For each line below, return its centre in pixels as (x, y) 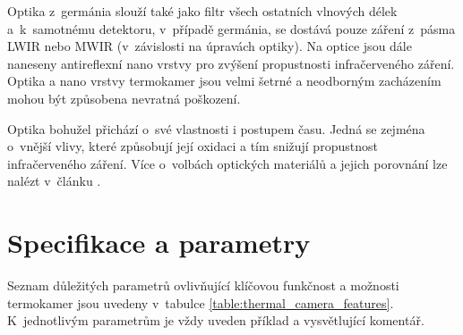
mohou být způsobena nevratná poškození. (124, 98)
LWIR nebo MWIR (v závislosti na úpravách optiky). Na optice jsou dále (210, 46)
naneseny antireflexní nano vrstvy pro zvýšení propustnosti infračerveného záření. (231, 63)
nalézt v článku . (54, 181)
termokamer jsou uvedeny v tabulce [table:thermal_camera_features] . (201, 302)
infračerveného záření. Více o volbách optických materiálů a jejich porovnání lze (227, 163)
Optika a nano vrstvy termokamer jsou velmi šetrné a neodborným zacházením (224, 81)
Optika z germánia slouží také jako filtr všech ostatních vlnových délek (202, 11)
